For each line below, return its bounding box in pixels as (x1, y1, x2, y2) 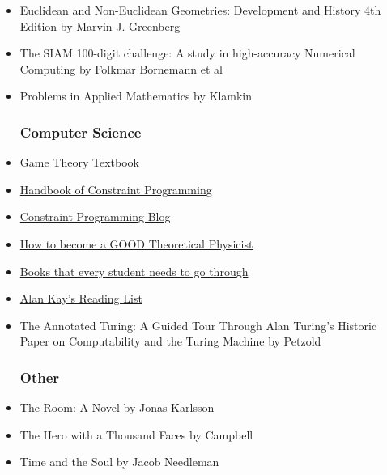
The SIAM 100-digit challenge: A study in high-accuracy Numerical (19, 45, 355, 61)
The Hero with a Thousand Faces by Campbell (19, 426, 253, 443)
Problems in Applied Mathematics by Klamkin (19, 87, 253, 104)
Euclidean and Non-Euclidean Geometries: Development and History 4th (19, 2, 381, 18)
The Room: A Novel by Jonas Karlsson (19, 399, 215, 416)
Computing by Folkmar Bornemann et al (19, 60, 223, 77)
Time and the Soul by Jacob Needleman (19, 453, 219, 470)
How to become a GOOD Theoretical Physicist (19, 235, 253, 252)
